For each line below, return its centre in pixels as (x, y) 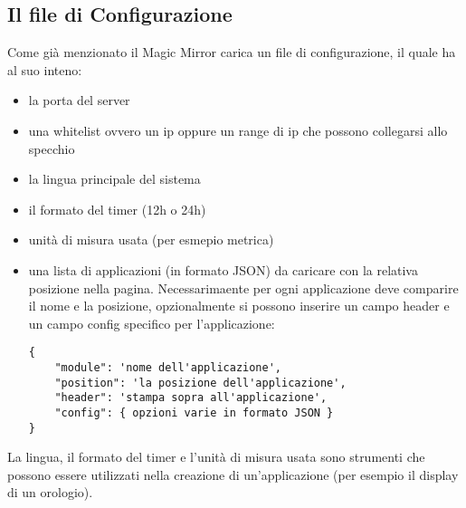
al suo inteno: (45, 69)
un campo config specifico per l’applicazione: (152, 323)
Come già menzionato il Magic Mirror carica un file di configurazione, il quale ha (232, 52)
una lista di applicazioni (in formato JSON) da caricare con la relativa (223, 269)
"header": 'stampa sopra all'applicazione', (191, 398)
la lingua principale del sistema (114, 179)
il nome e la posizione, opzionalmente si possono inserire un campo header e (239, 306)
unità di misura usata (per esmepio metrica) (151, 240)
